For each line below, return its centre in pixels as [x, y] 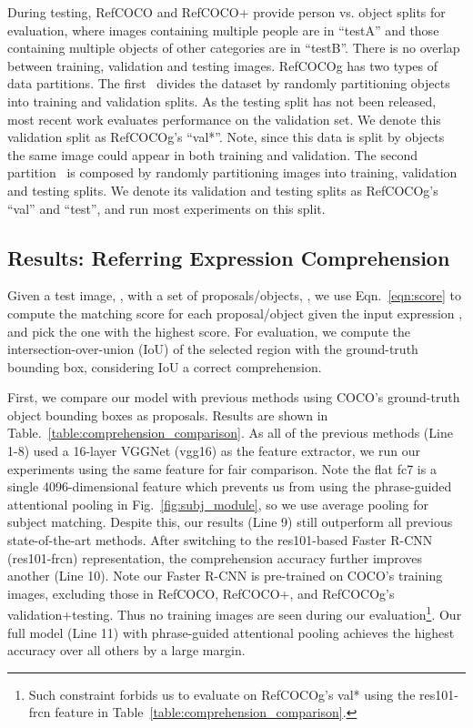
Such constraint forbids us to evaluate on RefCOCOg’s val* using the [222, 694]
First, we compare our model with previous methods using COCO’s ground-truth [234, 397]
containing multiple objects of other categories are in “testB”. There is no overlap [234, 48]
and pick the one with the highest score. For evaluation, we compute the [209, 331]
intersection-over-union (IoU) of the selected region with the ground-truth [213, 349]
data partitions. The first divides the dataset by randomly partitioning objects [229, 83]
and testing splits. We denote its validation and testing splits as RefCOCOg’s [223, 190]
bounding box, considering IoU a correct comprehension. [165, 366]
